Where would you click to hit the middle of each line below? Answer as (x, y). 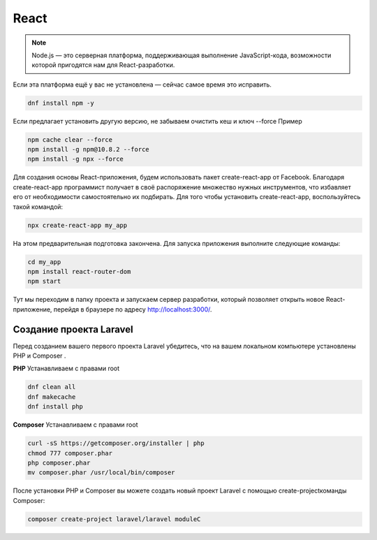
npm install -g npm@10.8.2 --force (88, 149)
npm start (44, 282)
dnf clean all (52, 387)
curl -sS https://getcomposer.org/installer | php (116, 443)
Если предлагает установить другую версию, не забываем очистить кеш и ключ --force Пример (158, 121)
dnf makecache (52, 397)
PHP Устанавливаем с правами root (66, 368)
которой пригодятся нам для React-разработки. (103, 65)
